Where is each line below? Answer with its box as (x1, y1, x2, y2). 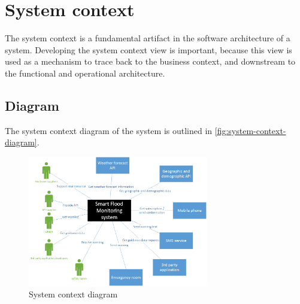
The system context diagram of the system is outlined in (5, 124, 213, 136)
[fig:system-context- (214, 124, 286, 136)
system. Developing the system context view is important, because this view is (5, 43, 292, 56)
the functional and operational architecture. (5, 66, 165, 79)
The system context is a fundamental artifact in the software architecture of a (5, 32, 290, 44)
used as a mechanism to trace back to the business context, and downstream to (5, 55, 296, 68)
